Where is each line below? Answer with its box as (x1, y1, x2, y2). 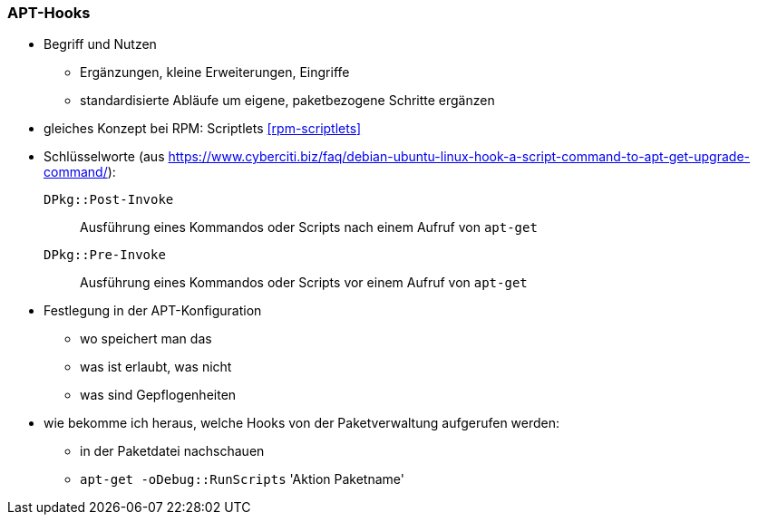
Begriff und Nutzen (44, 36, 157, 53)
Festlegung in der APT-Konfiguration (44, 303, 262, 319)
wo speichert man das (80, 331, 212, 347)
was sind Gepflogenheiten (80, 387, 237, 403)
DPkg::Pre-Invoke (44, 247, 166, 263)
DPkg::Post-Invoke (44, 192, 174, 208)
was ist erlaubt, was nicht (80, 359, 232, 375)
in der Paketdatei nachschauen (80, 443, 265, 459)
